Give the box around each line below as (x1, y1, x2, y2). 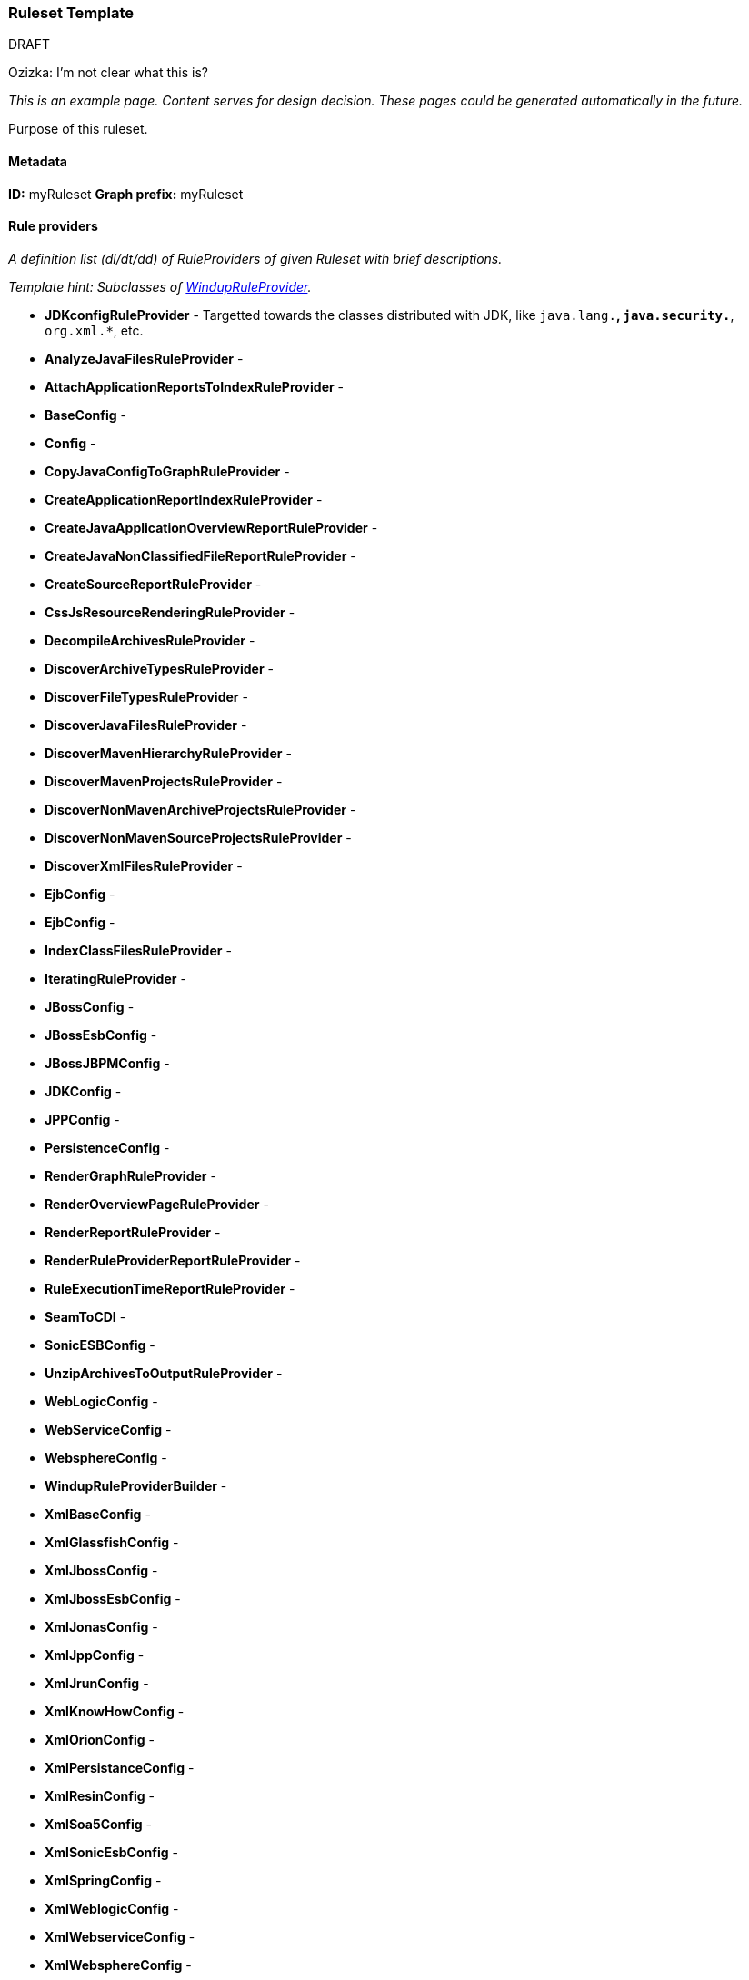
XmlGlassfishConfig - (45, 1534, 179, 1550)
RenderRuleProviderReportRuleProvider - (45, 1252, 301, 1268)
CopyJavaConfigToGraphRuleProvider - (45, 463, 290, 479)
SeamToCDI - (45, 1308, 126, 1325)
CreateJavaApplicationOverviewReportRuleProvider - (45, 519, 378, 535)
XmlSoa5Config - (45, 1815, 153, 1832)
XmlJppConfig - (45, 1646, 145, 1663)
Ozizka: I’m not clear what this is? (8, 65, 208, 81)
